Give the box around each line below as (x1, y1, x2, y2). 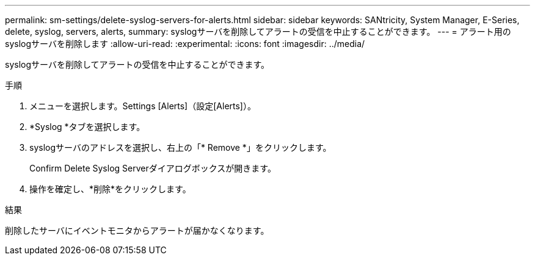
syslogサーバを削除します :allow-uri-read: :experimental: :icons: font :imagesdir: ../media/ (5, 38, 365, 49)
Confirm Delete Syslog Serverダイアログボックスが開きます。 (29, 163, 276, 173)
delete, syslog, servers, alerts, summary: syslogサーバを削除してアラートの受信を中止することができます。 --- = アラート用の (5, 26, 511, 37)
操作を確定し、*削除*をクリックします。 (29, 184, 191, 194)
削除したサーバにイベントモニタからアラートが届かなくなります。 (5, 225, 269, 236)
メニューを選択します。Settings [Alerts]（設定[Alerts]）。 (29, 101, 256, 111)
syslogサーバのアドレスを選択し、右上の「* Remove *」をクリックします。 (29, 142, 332, 153)
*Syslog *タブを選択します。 (29, 121, 145, 132)
